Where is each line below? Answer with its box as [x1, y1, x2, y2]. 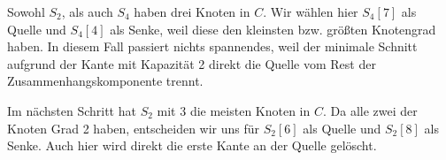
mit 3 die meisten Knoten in [157, 101, 311, 119]
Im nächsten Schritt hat [7, 101, 136, 119]
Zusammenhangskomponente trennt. [7, 72, 204, 90]
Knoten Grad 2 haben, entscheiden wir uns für [7, 118, 260, 137]
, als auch [61, 3, 113, 20]
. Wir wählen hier [263, 3, 358, 20]
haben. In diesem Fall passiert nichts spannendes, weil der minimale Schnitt [7, 37, 418, 56]
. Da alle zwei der [322, 101, 418, 119]
